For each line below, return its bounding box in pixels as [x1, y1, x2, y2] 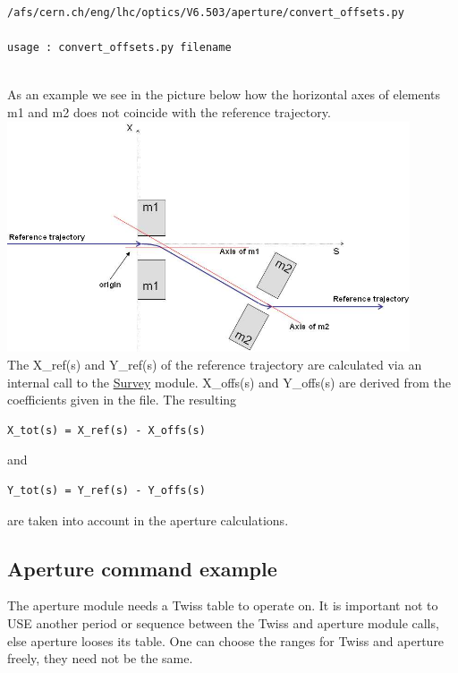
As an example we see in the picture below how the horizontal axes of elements [7, 85, 441, 104]
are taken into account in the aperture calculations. [7, 510, 289, 529]
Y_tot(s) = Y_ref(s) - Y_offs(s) [7, 483, 206, 497]
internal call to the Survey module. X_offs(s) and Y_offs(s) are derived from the [7, 372, 451, 391]
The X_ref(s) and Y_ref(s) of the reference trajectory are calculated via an [7, 354, 422, 373]
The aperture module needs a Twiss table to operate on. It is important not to [7, 596, 438, 615]
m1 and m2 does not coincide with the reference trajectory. [7, 102, 331, 121]
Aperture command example [7, 554, 277, 582]
